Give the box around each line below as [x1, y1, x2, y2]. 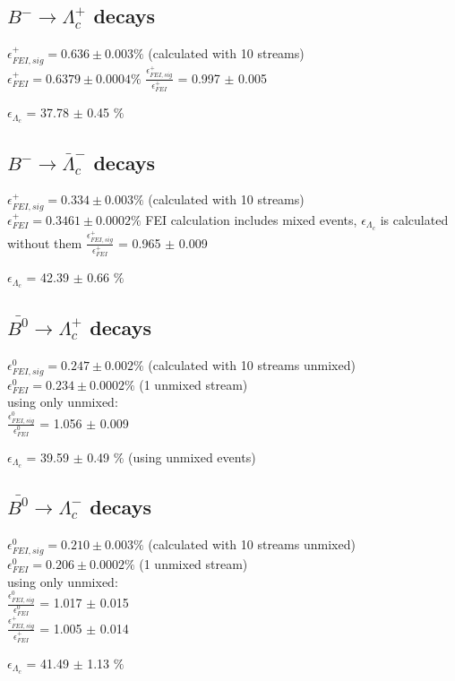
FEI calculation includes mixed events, [145, 210, 357, 228]
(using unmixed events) [128, 447, 256, 466]
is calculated [380, 210, 449, 228]
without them [7, 233, 82, 252]
